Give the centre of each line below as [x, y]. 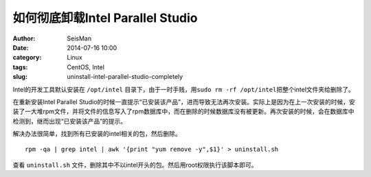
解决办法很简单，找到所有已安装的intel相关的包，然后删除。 [97, 134]
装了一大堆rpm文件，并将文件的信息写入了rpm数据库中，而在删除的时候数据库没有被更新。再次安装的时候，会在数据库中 [183, 111]
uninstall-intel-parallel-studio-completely [125, 77]
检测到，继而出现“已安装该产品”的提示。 [70, 121]
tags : [20, 67]
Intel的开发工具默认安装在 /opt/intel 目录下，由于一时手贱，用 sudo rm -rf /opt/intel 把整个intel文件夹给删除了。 [184, 89]
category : [27, 58]
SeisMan [79, 38]
